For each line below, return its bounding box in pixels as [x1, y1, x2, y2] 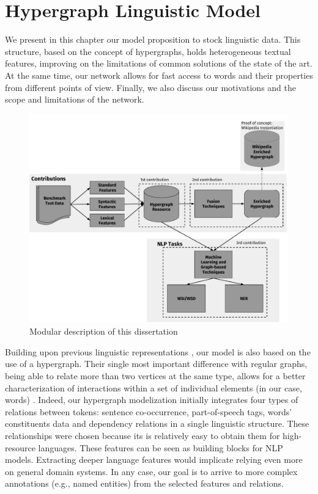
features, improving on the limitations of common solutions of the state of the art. [5, 57, 312, 70]
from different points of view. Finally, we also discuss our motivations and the [5, 81, 296, 93]
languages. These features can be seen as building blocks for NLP [38, 441, 283, 454]
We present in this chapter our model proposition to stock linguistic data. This [5, 33, 301, 46]
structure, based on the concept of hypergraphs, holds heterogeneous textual [5, 45, 291, 57]
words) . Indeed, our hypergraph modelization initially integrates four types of [5, 393, 298, 406]
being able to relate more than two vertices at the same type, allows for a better [5, 369, 306, 382]
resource [5, 441, 35, 454]
